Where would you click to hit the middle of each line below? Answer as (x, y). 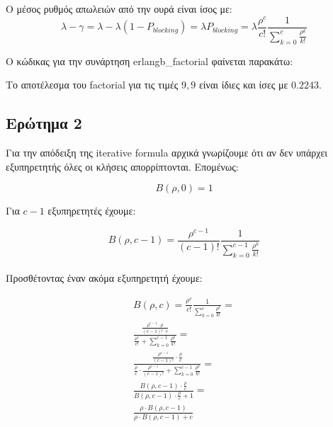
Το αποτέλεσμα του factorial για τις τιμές (92, 85)
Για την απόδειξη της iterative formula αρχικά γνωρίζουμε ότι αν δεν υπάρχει (167, 152)
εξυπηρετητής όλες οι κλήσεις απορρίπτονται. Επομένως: (122, 166)
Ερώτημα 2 (44, 123)
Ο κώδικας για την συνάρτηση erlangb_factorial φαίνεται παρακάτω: (149, 61)
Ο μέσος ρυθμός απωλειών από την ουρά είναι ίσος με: (119, 8)
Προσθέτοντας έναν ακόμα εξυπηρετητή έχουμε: (104, 278)
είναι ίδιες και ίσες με (243, 85)
